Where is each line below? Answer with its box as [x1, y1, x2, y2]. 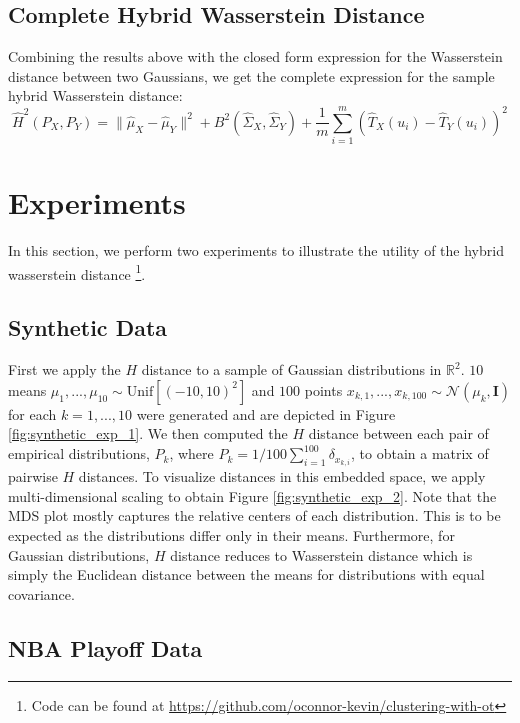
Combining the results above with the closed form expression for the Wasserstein [8, 46, 503, 67]
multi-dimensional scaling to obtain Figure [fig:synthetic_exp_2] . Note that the [8, 485, 497, 506]
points [304, 379, 343, 400]
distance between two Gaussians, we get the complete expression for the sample [8, 65, 495, 86]
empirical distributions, [8, 443, 150, 464]
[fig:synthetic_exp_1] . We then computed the [8, 423, 288, 444]
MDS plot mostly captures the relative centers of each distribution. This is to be [8, 505, 501, 526]
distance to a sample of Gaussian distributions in [141, 359, 442, 380]
